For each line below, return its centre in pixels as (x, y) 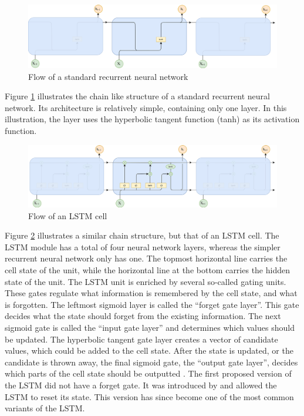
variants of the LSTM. (45, 408)
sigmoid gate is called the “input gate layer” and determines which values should (150, 327)
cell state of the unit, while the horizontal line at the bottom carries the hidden (147, 270)
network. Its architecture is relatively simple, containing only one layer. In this (146, 107)
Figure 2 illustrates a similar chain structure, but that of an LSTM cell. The (142, 235)
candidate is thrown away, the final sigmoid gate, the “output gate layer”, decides (151, 362)
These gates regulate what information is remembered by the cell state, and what (151, 293)
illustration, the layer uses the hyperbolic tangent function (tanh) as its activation (152, 119)
